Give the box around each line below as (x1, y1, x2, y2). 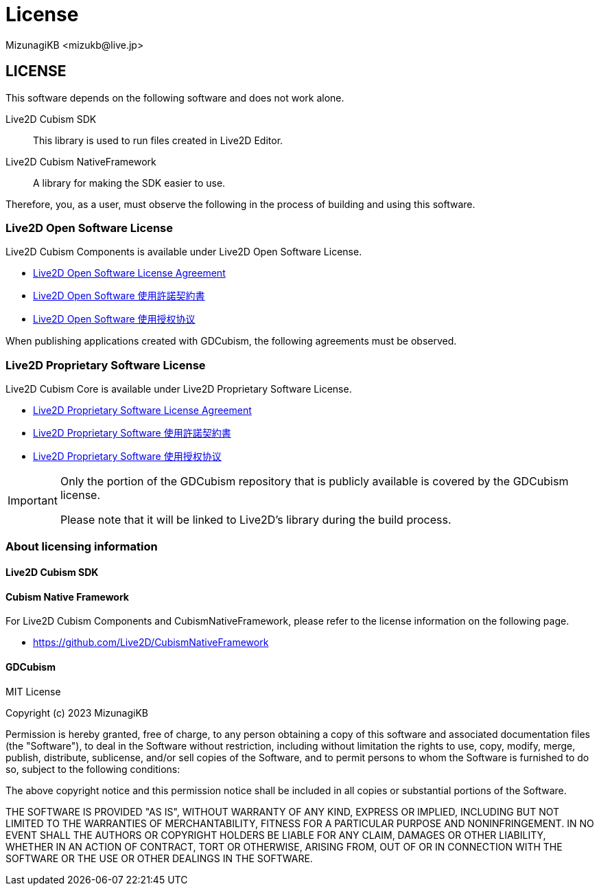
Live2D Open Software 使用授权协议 (33, 313, 196, 325)
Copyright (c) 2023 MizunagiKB (5, 706, 149, 719)
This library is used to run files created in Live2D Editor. (33, 134, 283, 146)
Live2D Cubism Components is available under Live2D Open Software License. (5, 246, 362, 258)
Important (8, 494, 58, 508)
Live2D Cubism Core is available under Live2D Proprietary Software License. (5, 383, 352, 395)
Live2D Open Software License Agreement (33, 267, 226, 279)
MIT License (5, 685, 61, 697)
